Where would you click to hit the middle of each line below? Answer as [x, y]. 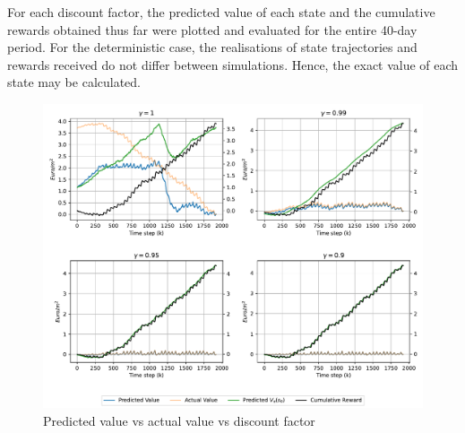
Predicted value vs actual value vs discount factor [179, 420]
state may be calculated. [74, 82]
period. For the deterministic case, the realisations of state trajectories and [212, 47]
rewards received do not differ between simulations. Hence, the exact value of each [233, 64]
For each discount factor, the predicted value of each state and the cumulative [221, 12]
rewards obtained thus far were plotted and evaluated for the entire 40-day [212, 29]
